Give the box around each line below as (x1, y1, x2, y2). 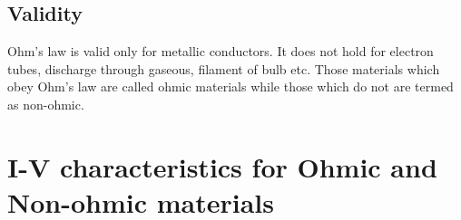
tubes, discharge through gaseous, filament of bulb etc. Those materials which (7, 59, 440, 78)
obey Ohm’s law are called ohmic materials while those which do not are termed (7, 77, 454, 96)
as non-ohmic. (7, 94, 84, 113)
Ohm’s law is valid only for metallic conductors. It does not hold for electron (7, 42, 434, 61)
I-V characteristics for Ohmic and (7, 148, 437, 185)
